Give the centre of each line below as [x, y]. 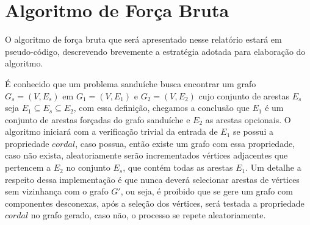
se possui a [253, 131]
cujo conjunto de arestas [244, 95]
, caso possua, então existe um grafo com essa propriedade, [185, 143]
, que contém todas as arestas [178, 167]
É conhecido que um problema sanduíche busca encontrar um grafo [131, 83]
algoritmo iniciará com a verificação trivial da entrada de [111, 131]
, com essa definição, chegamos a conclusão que [161, 108]
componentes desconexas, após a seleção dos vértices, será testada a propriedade [155, 203]
